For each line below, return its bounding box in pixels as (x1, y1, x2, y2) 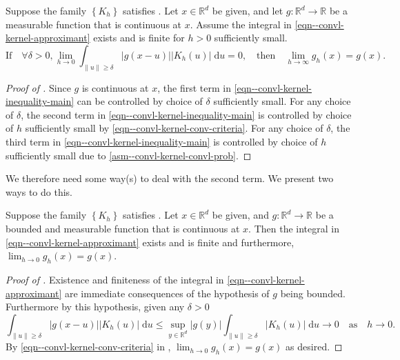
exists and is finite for (93, 30, 185, 45)
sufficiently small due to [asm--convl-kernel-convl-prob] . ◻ (6, 148, 252, 162)
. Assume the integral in (190, 17, 292, 31)
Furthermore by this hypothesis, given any (6, 299, 185, 314)
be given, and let (212, 3, 283, 17)
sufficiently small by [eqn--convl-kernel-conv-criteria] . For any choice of (25, 121, 323, 135)
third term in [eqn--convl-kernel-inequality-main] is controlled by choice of (6, 134, 318, 148)
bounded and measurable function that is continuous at (6, 221, 240, 235)
